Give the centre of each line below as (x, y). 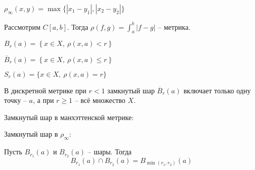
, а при (43, 100)
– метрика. (174, 26)
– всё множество (100, 100)
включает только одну (217, 90)
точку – (15, 100)
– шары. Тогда (110, 152)
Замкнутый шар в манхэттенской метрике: (69, 117)
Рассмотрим (22, 26)
